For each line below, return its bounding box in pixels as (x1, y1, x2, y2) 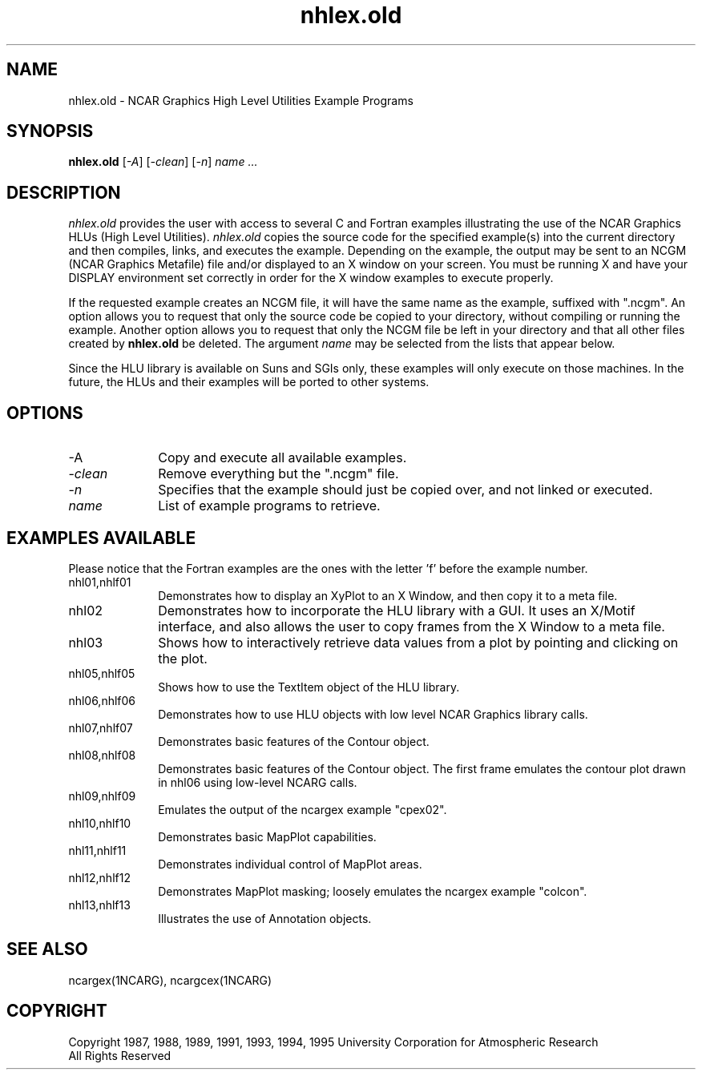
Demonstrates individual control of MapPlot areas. (158, 856, 422, 871)
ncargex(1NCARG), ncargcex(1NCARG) (68, 973, 272, 987)
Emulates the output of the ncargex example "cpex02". (158, 802, 447, 816)
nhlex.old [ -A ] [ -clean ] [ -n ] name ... (68, 155, 258, 169)
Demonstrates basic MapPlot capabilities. (158, 829, 377, 844)
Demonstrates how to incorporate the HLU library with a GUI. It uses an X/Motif (158, 602, 635, 619)
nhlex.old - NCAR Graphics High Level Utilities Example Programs (68, 93, 414, 107)
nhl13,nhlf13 (68, 897, 131, 912)
